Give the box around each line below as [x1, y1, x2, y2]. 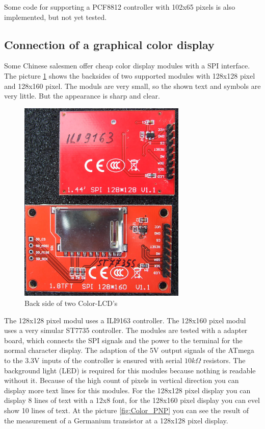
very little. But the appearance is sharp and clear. [4, 90, 160, 101]
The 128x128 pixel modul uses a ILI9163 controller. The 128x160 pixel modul [4, 315, 246, 325]
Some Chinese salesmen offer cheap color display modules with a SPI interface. [4, 60, 250, 71]
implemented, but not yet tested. [4, 11, 107, 22]
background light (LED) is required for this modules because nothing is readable [4, 365, 256, 375]
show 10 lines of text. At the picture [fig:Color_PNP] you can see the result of [4, 405, 249, 415]
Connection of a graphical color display [4, 36, 215, 52]
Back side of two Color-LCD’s [24, 298, 118, 308]
